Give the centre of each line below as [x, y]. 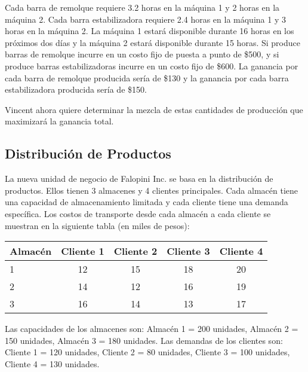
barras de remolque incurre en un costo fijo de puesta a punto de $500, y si [142, 54]
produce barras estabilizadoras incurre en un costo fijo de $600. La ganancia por [152, 65]
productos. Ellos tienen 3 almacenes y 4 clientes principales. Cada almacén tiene [152, 190]
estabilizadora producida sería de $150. [76, 89]
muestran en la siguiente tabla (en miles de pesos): [97, 225]
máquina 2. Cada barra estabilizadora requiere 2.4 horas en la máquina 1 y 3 [145, 19]
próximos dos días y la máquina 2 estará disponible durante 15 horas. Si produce [153, 42]
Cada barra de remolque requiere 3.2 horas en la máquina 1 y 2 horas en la [142, 7]
